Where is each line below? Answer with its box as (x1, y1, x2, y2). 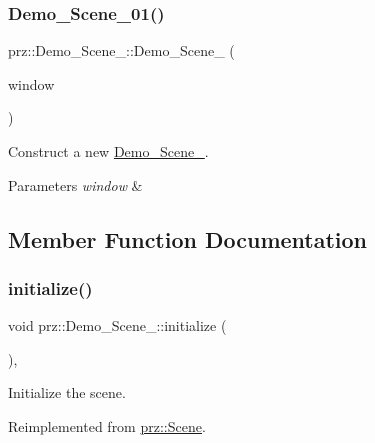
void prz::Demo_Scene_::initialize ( (8, 315, 227, 336)
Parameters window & (8, 174, 143, 195)
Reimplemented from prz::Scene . (8, 415, 206, 436)
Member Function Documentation (8, 223, 368, 254)
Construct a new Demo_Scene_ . (8, 141, 209, 161)
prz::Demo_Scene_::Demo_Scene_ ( (8, 40, 235, 61)
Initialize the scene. (8, 382, 126, 403)
